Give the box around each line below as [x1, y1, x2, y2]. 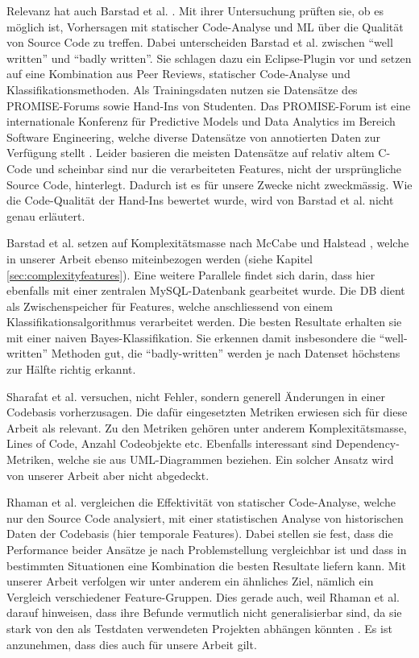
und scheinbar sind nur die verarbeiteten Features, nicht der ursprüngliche [35, 159, 402, 176]
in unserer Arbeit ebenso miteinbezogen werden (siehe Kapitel [6, 250, 313, 267]
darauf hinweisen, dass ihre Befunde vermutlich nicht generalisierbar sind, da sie [6, 604, 402, 621]
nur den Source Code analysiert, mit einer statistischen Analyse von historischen [6, 509, 404, 526]
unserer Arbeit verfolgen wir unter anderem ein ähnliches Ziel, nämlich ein [6, 573, 374, 590]
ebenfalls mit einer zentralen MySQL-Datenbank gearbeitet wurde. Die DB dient [6, 282, 405, 299]
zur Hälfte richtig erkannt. [6, 361, 136, 378]
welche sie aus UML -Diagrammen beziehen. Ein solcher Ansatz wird [57, 451, 394, 468]
